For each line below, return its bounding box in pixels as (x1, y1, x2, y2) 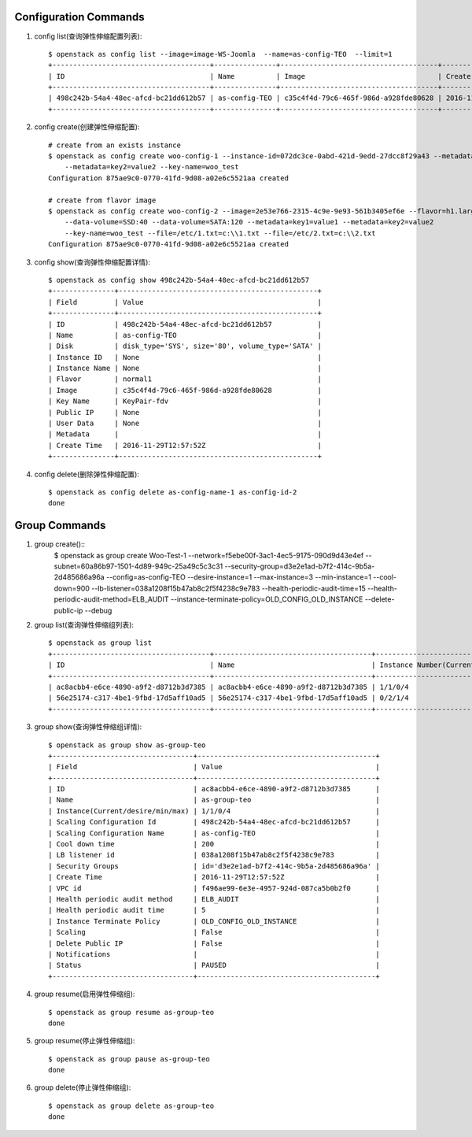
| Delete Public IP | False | (48, 939, 381, 948)
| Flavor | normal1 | (48, 375, 323, 383)
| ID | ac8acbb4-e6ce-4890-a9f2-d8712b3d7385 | (48, 784, 381, 794)
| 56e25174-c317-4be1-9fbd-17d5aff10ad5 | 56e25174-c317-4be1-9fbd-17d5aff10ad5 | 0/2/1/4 (48, 694, 409, 702)
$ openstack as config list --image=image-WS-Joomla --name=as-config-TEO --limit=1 (48, 50, 393, 58)
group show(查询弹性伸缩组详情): (34, 722, 142, 731)
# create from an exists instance (48, 140, 181, 150)
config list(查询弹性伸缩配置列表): (34, 31, 142, 41)
